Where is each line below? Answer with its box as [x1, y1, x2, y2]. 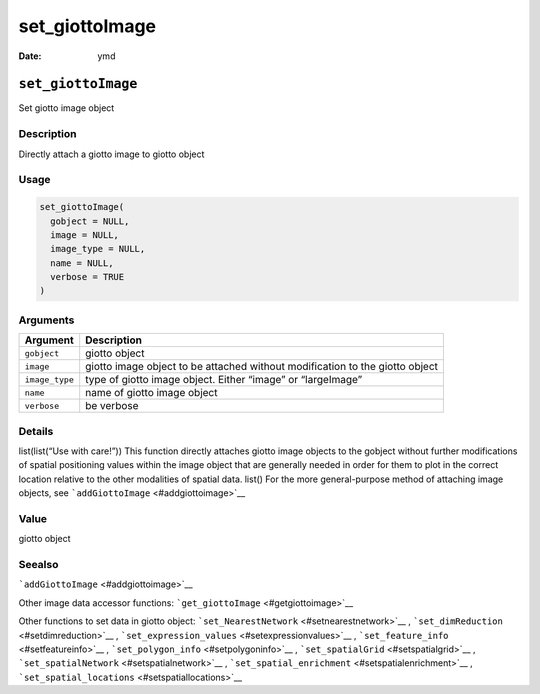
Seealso [18, 558, 59, 572]
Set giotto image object [18, 102, 115, 114]
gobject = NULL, [50, 215, 130, 227]
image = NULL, [50, 229, 120, 240]
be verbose [85, 399, 139, 413]
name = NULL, [50, 257, 114, 269]
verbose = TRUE [50, 271, 125, 283]
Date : [18, 50, 42, 62]
